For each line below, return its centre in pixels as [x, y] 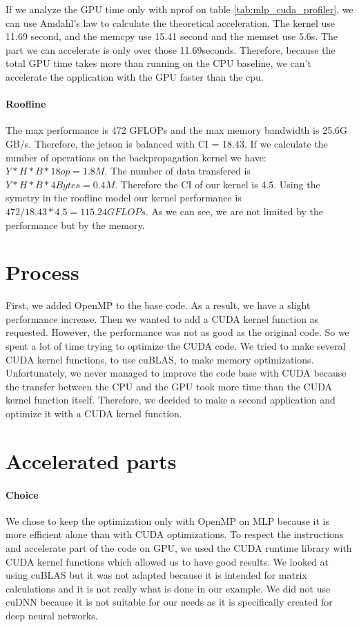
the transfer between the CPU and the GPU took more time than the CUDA [169, 386]
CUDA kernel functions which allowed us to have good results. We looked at [167, 561]
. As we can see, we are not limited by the [234, 211]
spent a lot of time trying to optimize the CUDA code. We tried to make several [176, 346]
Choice [22, 494]
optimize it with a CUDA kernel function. [94, 413]
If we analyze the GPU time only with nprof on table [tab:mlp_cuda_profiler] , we [179, 9]
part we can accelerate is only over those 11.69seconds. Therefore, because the [171, 49]
